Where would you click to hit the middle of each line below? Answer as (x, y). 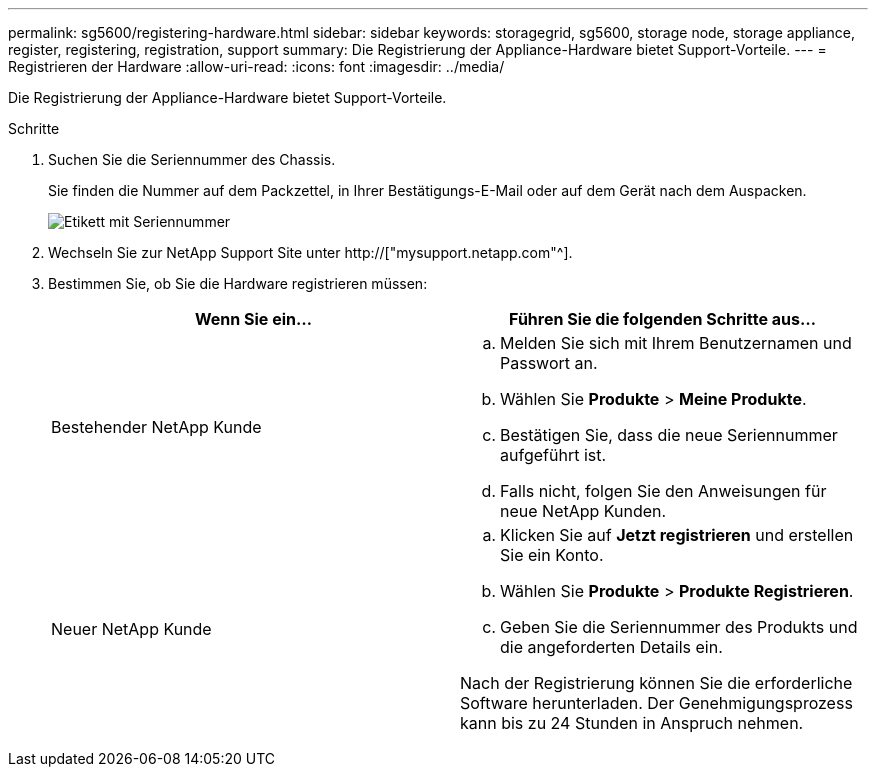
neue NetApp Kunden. (583, 511)
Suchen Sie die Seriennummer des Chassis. (192, 159)
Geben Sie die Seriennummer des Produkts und (679, 627)
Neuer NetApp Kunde (131, 629)
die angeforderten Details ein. (611, 647)
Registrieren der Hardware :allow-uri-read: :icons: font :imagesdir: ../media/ (256, 66)
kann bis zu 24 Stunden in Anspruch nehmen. (632, 723)
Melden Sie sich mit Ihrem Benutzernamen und (676, 343)
